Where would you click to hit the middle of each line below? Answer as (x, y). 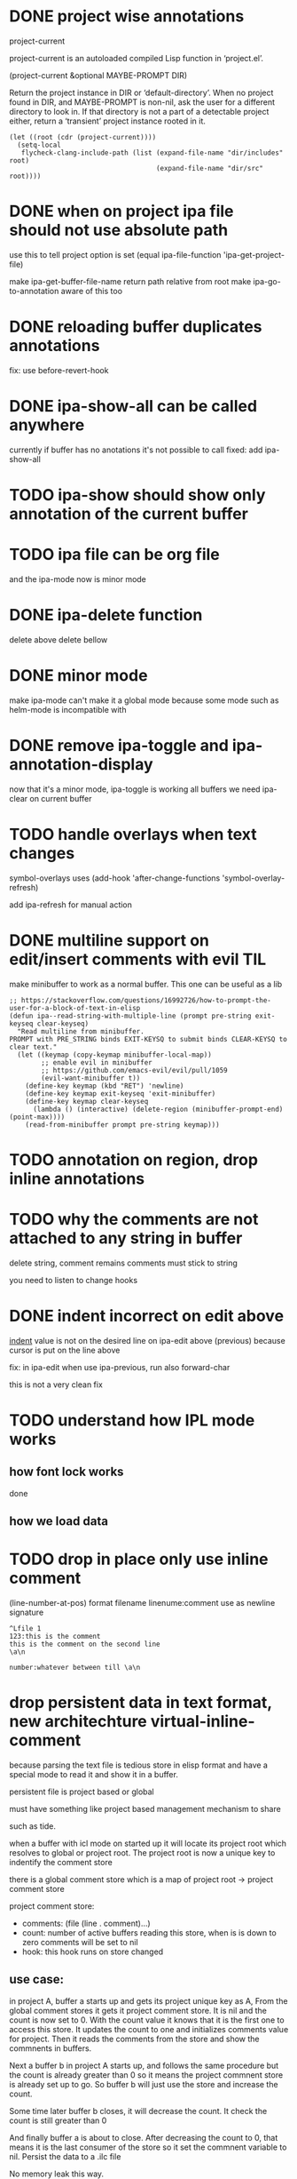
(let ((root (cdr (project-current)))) (83, 137)
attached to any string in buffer (126, 1238)
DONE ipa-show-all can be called (133, 406)
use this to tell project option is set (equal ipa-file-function (115, 254)
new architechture (78, 1722)
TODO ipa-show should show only (137, 495)
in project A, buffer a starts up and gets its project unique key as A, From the (148, 2000)
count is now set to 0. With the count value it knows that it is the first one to (147, 2020)
